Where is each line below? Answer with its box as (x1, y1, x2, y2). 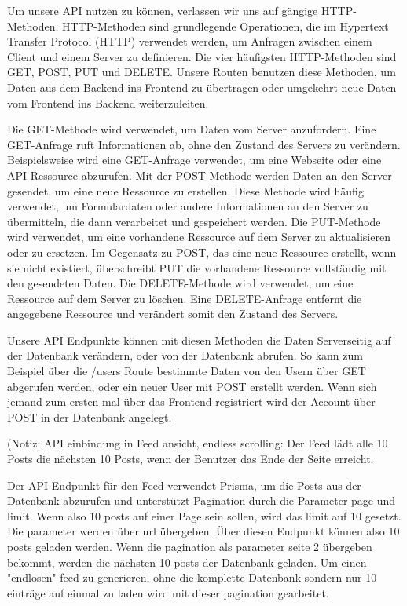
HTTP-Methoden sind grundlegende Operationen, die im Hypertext (62, 17, 389, 34)
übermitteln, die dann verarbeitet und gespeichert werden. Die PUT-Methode (7, 213, 381, 229)
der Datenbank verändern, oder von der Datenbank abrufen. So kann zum (7, 347, 363, 363)
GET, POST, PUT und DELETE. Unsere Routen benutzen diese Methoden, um (7, 64, 396, 80)
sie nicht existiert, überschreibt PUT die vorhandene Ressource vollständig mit (7, 259, 387, 276)
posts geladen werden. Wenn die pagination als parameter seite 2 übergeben (7, 538, 372, 554)
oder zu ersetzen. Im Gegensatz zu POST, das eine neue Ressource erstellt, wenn (7, 243, 397, 260)
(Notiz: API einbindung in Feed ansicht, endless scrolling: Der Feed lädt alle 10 (7, 435, 388, 451)
